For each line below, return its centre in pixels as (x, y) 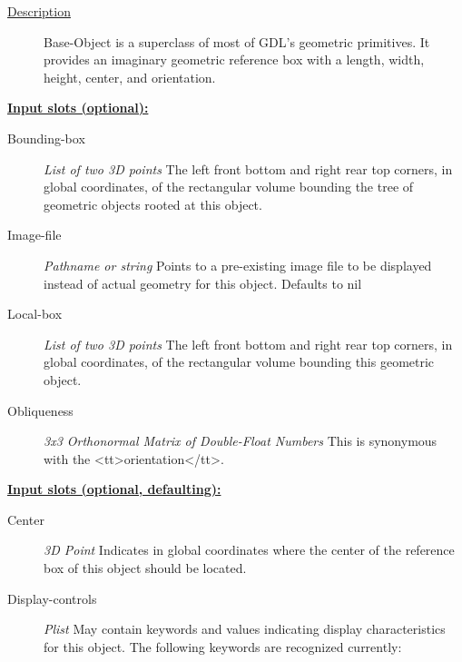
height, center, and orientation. (130, 77)
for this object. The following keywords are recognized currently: (223, 646)
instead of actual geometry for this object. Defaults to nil (203, 283)
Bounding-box (46, 138)
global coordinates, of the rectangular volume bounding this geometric (239, 362)
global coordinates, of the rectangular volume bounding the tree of (229, 187)
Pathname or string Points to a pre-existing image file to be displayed (238, 265)
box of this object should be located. (145, 568)
